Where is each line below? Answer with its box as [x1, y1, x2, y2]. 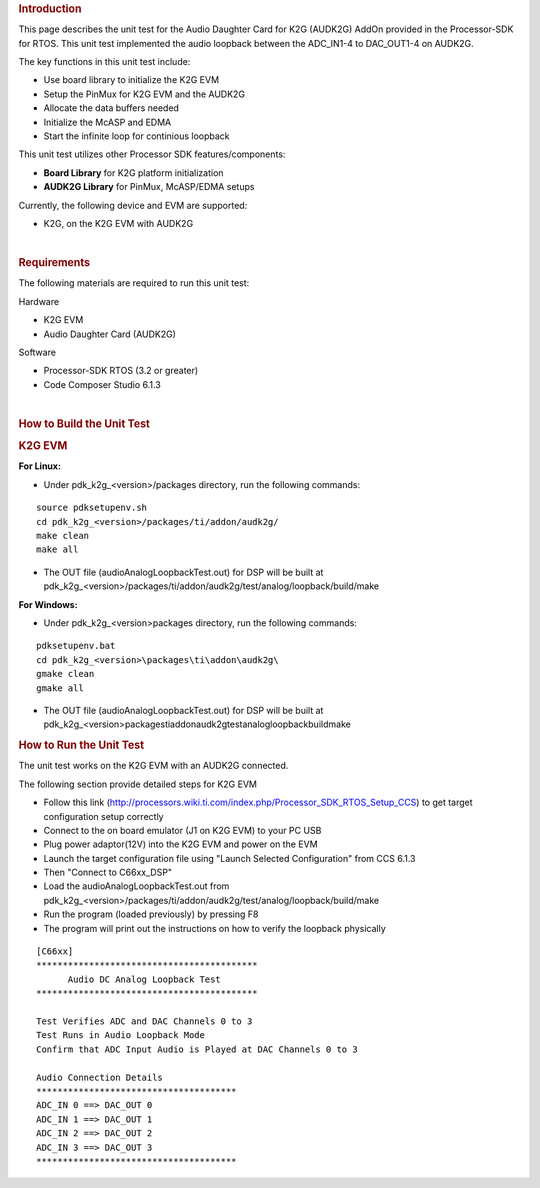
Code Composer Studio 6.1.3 [43, 378, 162, 390]
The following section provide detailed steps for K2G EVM [18, 778, 257, 790]
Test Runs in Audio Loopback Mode [36, 1030, 205, 1041]
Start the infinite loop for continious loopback [43, 130, 230, 142]
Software [18, 346, 57, 358]
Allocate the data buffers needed [43, 102, 180, 114]
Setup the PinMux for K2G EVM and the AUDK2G [43, 88, 245, 100]
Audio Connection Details [36, 1071, 164, 1083]
